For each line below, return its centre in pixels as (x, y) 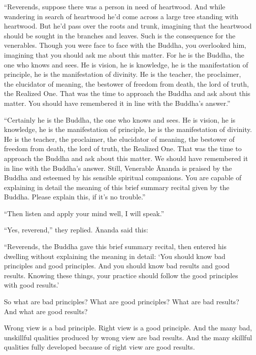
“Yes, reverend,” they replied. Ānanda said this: (76, 230)
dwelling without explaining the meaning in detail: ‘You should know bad (115, 256)
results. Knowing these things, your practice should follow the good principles (121, 275)
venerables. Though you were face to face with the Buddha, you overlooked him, (125, 45)
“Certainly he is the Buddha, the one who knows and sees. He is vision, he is (120, 119)
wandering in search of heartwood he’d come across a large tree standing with (121, 16)
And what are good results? (46, 311)
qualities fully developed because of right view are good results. (99, 347)
